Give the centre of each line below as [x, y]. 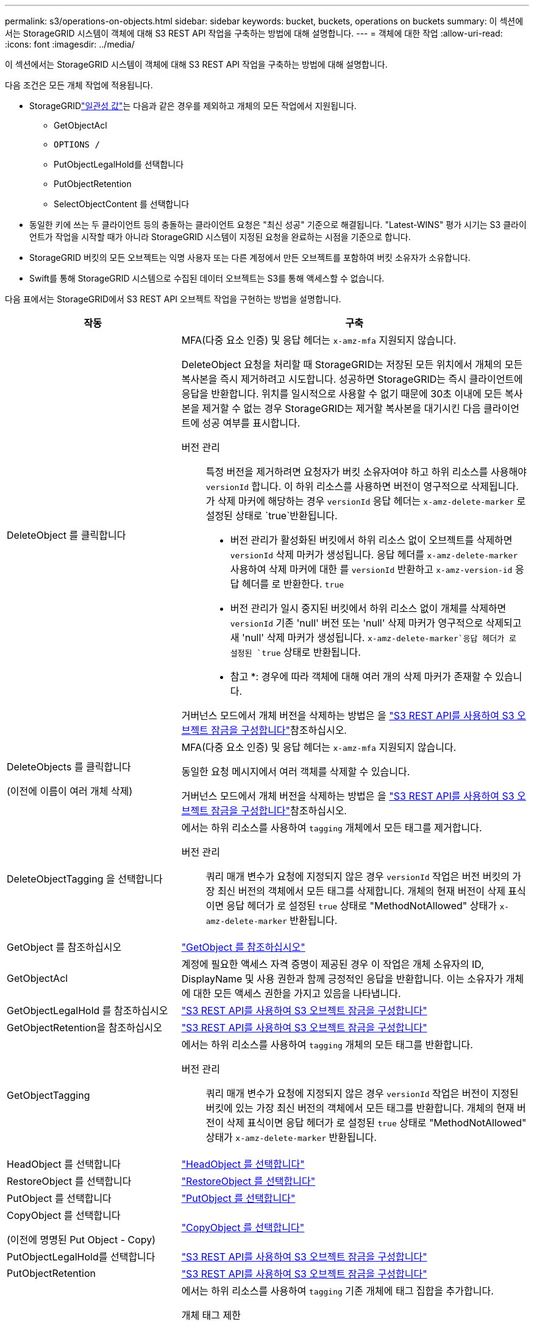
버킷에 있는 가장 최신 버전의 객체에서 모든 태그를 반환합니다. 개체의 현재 [360, 1108]
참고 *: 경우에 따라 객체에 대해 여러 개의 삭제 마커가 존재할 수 [361, 677]
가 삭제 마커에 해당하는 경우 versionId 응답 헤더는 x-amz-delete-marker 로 [366, 501]
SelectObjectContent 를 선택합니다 [122, 204]
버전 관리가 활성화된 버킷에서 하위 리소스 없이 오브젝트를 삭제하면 [371, 540]
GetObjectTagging [48, 1095]
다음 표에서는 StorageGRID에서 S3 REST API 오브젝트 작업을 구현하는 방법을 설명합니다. [173, 299]
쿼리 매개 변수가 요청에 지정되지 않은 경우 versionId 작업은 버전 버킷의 [358, 876]
